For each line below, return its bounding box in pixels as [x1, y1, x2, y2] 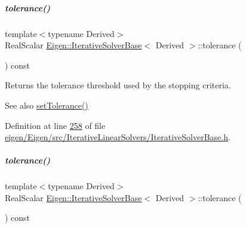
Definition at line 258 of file [5, 119, 106, 131]
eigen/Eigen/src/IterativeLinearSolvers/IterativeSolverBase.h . [5, 131, 230, 143]
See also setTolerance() [5, 98, 88, 111]
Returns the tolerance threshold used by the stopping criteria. [5, 79, 231, 91]
